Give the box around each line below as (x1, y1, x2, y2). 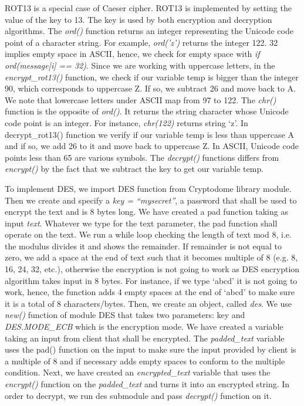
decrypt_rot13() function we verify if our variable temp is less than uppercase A (5, 128, 294, 140)
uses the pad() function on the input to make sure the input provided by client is (5, 343, 296, 356)
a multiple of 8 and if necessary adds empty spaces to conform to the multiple (5, 354, 285, 367)
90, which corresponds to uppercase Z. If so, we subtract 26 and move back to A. (5, 82, 296, 94)
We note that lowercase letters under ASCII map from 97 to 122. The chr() (5, 93, 276, 106)
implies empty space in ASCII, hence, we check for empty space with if (5, 48, 260, 60)
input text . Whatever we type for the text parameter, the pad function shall (5, 216, 278, 229)
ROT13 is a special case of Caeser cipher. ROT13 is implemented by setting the (5, 2, 292, 13)
